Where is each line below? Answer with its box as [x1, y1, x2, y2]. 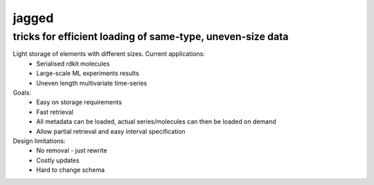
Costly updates [36, 156, 80, 164]
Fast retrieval [36, 108, 74, 116]
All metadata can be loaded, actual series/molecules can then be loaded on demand [36, 117, 276, 126]
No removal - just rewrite [36, 146, 107, 155]
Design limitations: [12, 137, 66, 145]
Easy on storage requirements [36, 98, 123, 106]
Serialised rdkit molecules [36, 59, 110, 68]
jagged [12, 10, 54, 26]
